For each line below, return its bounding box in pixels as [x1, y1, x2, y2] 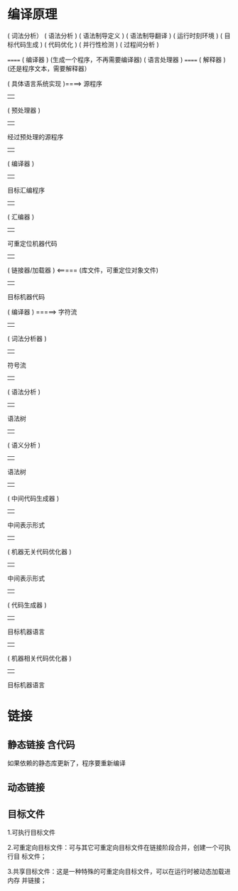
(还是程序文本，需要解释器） [7, 64, 91, 72]
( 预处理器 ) [7, 106, 41, 114]
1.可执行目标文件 [7, 828, 55, 837]
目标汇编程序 [7, 185, 45, 194]
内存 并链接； [7, 876, 47, 885]
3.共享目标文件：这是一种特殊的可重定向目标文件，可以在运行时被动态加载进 [7, 868, 231, 876]
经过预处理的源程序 [7, 132, 64, 141]
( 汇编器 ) [7, 212, 35, 221]
